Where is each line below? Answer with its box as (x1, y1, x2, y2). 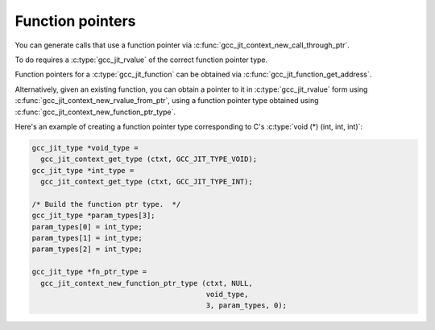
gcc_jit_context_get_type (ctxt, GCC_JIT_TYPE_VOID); (40, 155, 258, 164)
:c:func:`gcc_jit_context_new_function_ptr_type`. (14, 107, 176, 117)
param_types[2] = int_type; (31, 245, 143, 254)
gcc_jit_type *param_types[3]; (31, 211, 156, 221)
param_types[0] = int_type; (31, 222, 143, 231)
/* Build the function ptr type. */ (31, 200, 181, 208)
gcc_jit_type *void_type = (31, 143, 139, 152)
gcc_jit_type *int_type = (31, 166, 135, 175)
